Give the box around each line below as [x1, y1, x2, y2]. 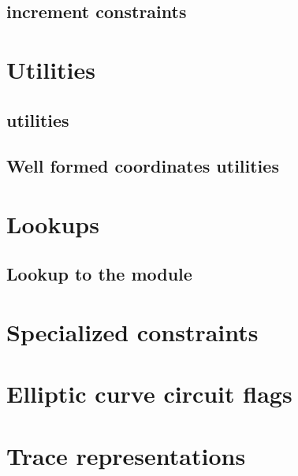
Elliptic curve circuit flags [6, 377, 292, 410]
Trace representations [6, 439, 246, 471]
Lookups [6, 207, 99, 240]
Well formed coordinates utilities [6, 154, 279, 178]
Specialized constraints [6, 316, 259, 348]
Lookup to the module [6, 262, 192, 286]
